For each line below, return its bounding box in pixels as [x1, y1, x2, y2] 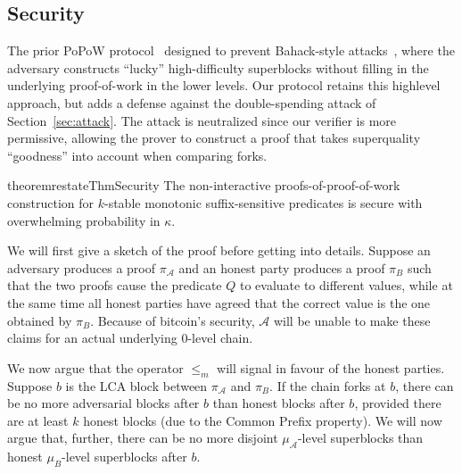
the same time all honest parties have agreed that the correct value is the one [7, 293, 431, 312]
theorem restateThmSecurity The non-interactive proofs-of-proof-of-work [7, 176, 400, 195]
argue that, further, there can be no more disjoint [7, 428, 278, 447]
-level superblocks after [62, 447, 187, 466]
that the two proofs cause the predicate [7, 276, 222, 295]
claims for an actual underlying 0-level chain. [7, 328, 253, 347]
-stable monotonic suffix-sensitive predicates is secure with [103, 193, 423, 212]
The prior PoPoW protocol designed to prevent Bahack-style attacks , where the [7, 41, 455, 60]
